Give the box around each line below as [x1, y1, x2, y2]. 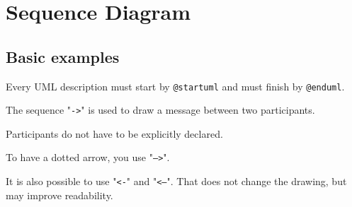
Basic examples [6, 45, 120, 67]
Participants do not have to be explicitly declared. [6, 126, 223, 141]
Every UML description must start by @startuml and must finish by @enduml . [6, 78, 345, 93]
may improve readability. [6, 187, 113, 202]
